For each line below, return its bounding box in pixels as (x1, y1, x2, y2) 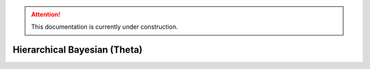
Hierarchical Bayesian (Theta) (12, 44, 143, 56)
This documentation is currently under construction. (31, 23, 178, 31)
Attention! (31, 10, 61, 18)
